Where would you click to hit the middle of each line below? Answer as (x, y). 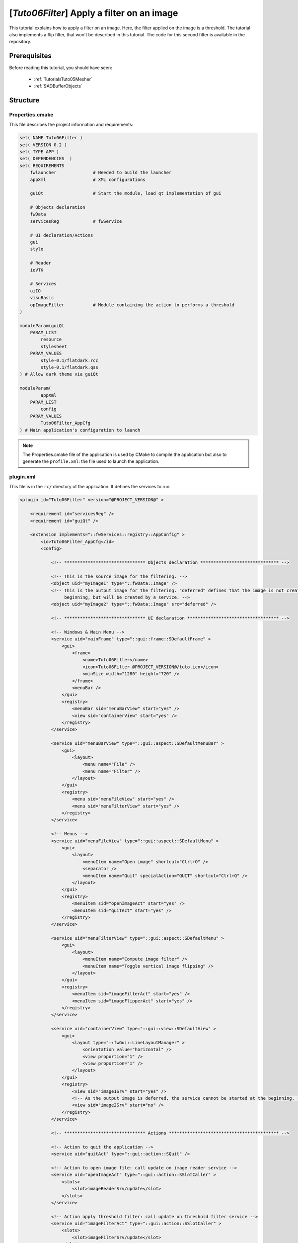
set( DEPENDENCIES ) (46, 159)
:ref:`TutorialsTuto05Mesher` (63, 79)
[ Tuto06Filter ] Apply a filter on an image (94, 13)
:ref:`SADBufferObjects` (58, 86)
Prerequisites (30, 56)
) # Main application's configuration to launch (80, 430)
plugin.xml (22, 477)
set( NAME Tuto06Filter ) (51, 138)
